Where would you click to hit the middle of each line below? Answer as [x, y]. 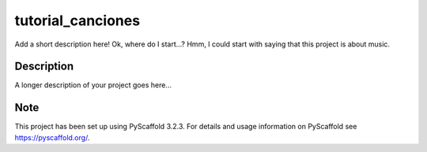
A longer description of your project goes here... [93, 85]
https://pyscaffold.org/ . [52, 137]
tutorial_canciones [77, 20]
